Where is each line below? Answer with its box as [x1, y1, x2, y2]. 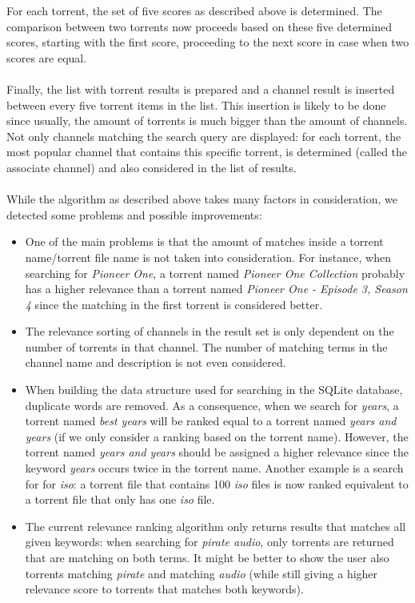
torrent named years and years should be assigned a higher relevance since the [25, 444, 409, 460]
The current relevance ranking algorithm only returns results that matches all [25, 517, 406, 534]
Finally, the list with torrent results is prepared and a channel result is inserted [6, 80, 395, 97]
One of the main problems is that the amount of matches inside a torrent [25, 233, 384, 250]
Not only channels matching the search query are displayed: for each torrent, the [6, 127, 401, 144]
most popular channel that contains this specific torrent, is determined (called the [6, 143, 408, 160]
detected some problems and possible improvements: [6, 206, 262, 223]
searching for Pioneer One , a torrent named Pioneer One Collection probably [25, 264, 405, 281]
